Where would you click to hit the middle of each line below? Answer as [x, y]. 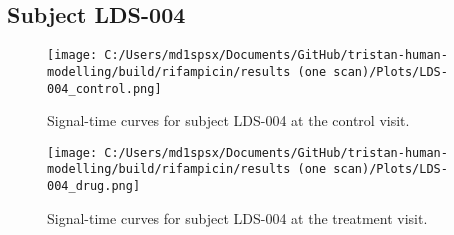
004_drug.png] [94, 186]
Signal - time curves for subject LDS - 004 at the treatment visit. [237, 217]
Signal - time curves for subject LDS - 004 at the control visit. [228, 120]
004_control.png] [104, 88]
